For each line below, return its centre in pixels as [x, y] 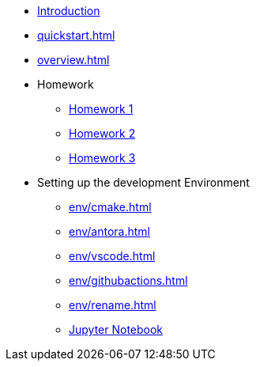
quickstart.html [76, 35]
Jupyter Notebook [116, 329]
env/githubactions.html [128, 280]
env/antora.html [109, 231]
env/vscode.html [112, 256]
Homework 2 [102, 133]
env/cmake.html [110, 207]
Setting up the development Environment [143, 182]
